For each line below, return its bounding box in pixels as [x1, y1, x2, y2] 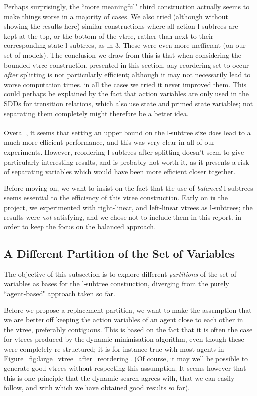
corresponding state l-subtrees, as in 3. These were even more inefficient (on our [4, 40, 246, 50]
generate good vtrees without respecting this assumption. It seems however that [4, 363, 246, 373]
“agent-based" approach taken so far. [4, 288, 115, 299]
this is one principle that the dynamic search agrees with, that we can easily [4, 372, 235, 383]
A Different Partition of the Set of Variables [4, 246, 235, 261]
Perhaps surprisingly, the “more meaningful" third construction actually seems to [4, 1, 250, 11]
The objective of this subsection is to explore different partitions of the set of [4, 268, 237, 279]
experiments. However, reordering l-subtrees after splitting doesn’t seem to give [4, 146, 244, 157]
